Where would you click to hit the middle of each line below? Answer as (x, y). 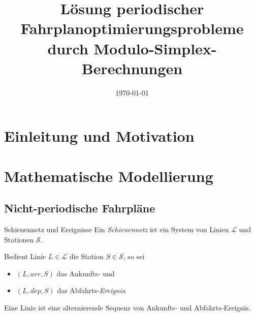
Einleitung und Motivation (99, 136)
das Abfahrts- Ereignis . (92, 290)
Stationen (19, 239)
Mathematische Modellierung (109, 176)
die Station (86, 256)
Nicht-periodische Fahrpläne (80, 208)
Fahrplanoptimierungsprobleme (132, 28)
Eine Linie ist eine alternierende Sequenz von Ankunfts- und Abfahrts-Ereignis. (127, 308)
